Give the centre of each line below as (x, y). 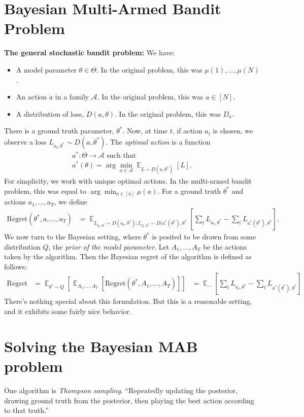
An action (31, 97)
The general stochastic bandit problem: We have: (90, 53)
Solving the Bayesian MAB (101, 346)
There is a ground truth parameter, (59, 131)
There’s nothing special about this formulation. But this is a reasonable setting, (128, 301)
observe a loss (25, 141)
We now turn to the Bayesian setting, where (73, 237)
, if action (187, 131)
